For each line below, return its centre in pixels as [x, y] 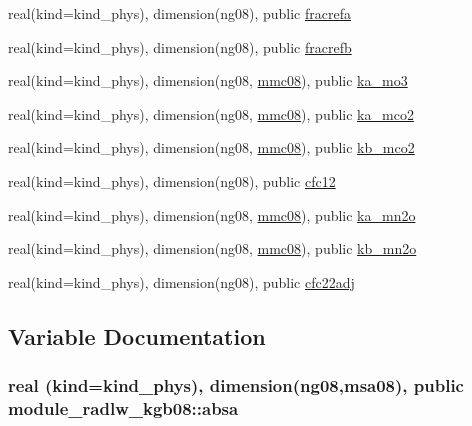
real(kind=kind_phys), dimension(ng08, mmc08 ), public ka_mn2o [212, 214]
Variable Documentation [137, 335]
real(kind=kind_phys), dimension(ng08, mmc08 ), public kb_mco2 [211, 147]
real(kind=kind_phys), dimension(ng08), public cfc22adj [181, 281]
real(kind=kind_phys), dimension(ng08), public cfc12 [172, 180]
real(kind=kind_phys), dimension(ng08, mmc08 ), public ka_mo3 [208, 80]
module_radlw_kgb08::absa [123, 407]
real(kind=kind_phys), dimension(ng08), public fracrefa [179, 13]
